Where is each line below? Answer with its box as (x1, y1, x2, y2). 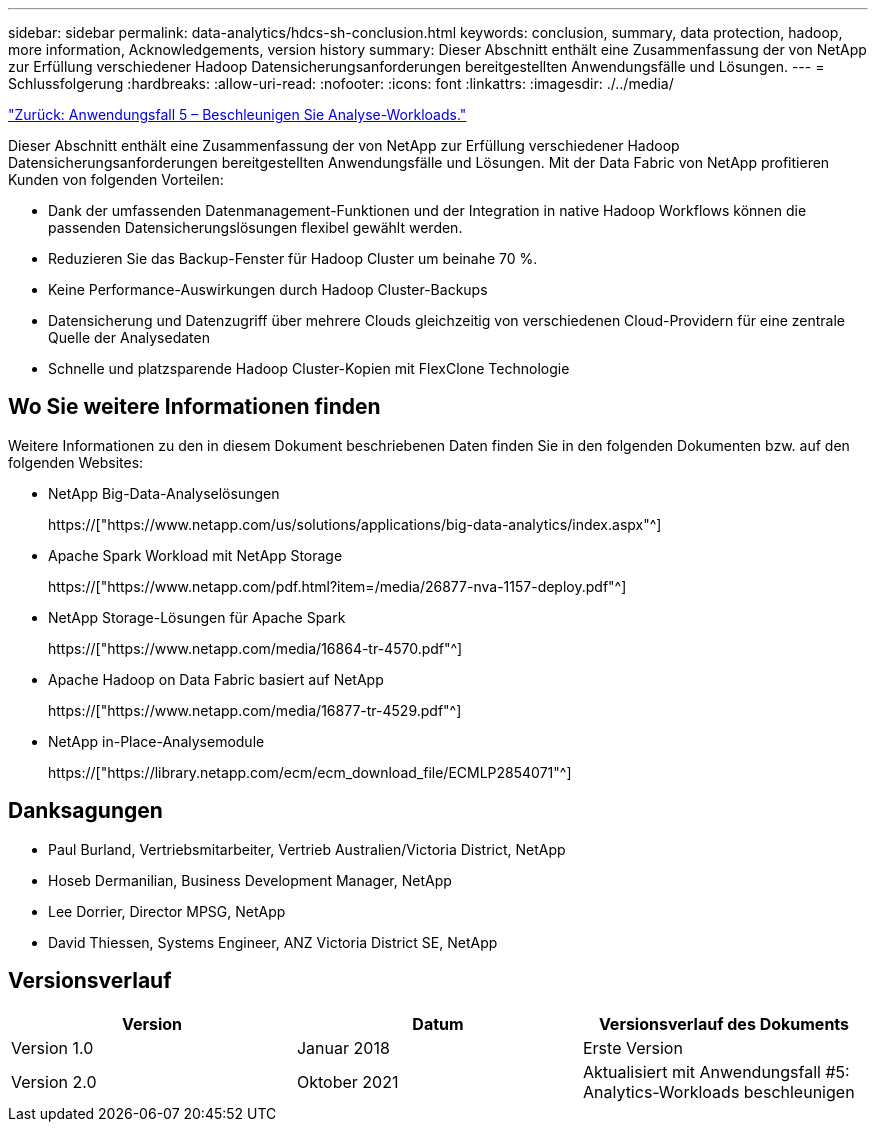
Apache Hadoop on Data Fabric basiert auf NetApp (48, 670, 384, 688)
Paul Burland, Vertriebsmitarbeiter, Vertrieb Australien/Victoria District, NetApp (48, 840, 566, 858)
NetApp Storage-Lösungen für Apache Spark (48, 608, 346, 626)
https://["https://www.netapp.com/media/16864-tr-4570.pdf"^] (48, 639, 463, 657)
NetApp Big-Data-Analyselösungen (48, 484, 280, 502)
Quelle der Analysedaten (48, 329, 210, 346)
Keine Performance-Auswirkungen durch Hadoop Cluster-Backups (48, 281, 488, 298)
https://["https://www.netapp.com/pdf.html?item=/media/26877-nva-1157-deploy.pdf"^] (48, 577, 627, 595)
